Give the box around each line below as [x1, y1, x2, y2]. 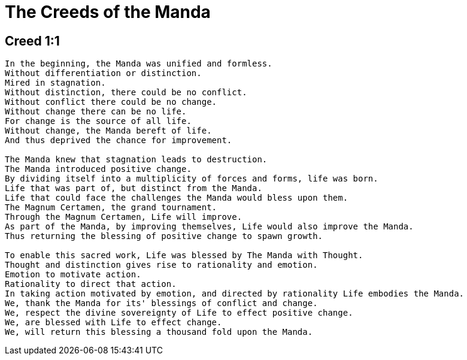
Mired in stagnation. [5, 78, 106, 88]
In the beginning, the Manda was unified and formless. [5, 59, 272, 69]
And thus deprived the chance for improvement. [5, 135, 232, 146]
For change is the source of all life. [5, 116, 192, 126]
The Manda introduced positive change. [5, 164, 192, 174]
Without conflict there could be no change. [5, 97, 217, 107]
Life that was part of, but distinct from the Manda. [5, 183, 262, 193]
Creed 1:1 [5, 33, 60, 49]
